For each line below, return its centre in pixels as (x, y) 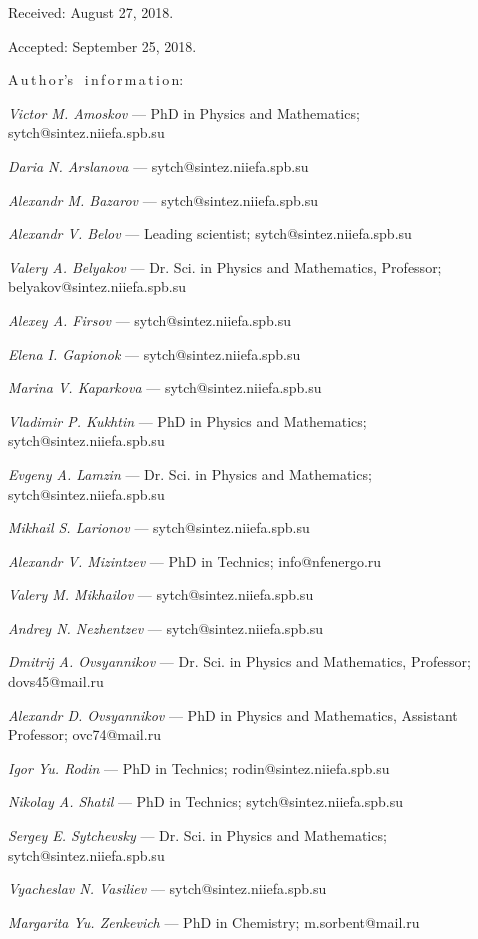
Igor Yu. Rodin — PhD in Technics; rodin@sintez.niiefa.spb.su (199, 767)
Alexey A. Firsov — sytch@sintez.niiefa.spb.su (150, 319)
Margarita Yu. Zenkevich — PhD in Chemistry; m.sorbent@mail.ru (214, 921)
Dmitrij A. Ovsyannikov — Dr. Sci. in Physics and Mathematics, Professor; (239, 661)
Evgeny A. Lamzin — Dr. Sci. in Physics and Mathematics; (190, 473)
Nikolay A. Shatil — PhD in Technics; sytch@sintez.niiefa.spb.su (205, 801)
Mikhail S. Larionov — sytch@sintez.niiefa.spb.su (159, 527)
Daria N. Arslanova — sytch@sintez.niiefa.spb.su (158, 165)
